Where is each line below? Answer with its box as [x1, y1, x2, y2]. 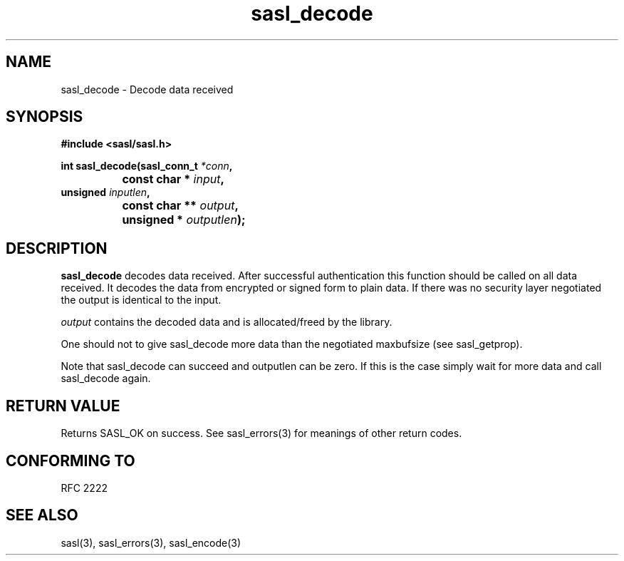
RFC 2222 [61, 481, 108, 494]
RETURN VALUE [6, 396, 120, 415]
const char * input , [122, 172, 224, 187]
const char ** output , [122, 198, 239, 213]
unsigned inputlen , [61, 186, 150, 199]
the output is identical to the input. [61, 294, 222, 307]
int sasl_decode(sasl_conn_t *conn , [61, 160, 233, 173]
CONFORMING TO [6, 451, 135, 470]
